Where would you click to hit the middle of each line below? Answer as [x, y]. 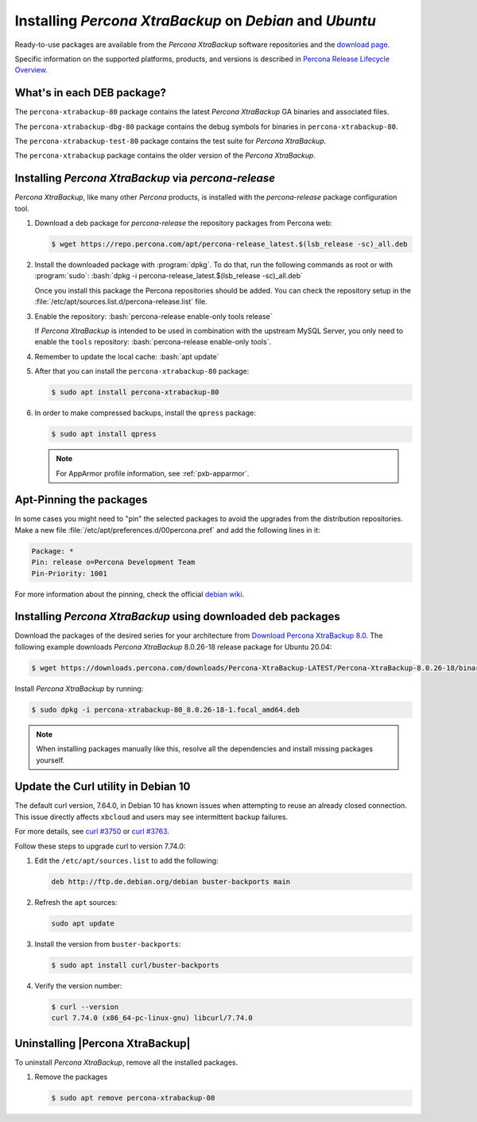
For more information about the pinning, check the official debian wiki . [130, 594]
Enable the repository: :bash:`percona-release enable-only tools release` [154, 316]
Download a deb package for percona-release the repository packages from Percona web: [183, 223]
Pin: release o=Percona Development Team [113, 562]
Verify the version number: [78, 985]
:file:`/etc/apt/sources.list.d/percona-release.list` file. [121, 301]
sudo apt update [83, 924]
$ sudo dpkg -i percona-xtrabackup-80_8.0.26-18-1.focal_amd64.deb [166, 709]
